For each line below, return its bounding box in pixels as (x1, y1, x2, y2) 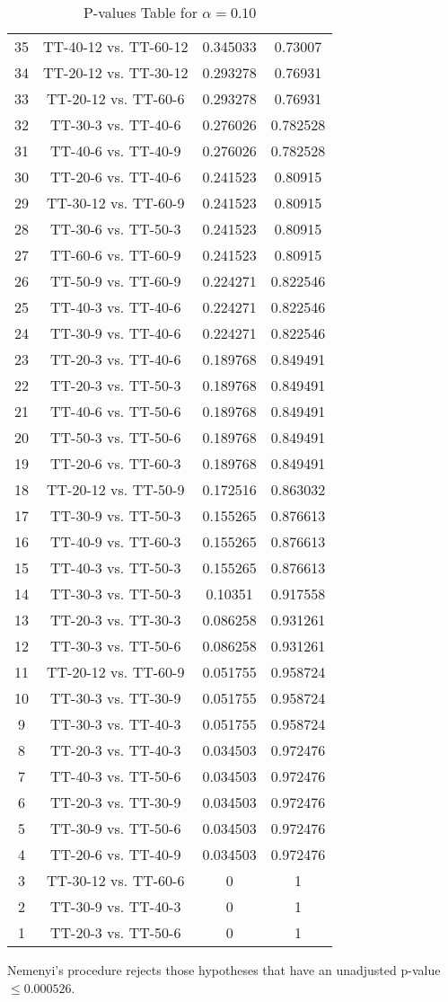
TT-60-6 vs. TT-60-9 (50, 244, 181, 265)
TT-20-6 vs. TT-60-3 (50, 453, 181, 474)
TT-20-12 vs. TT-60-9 (47, 661, 185, 682)
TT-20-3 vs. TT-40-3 (50, 740, 181, 760)
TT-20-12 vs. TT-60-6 (47, 88, 185, 109)
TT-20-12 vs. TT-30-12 (43, 62, 189, 83)
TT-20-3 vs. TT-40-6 (50, 349, 181, 369)
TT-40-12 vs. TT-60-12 (43, 36, 189, 57)
